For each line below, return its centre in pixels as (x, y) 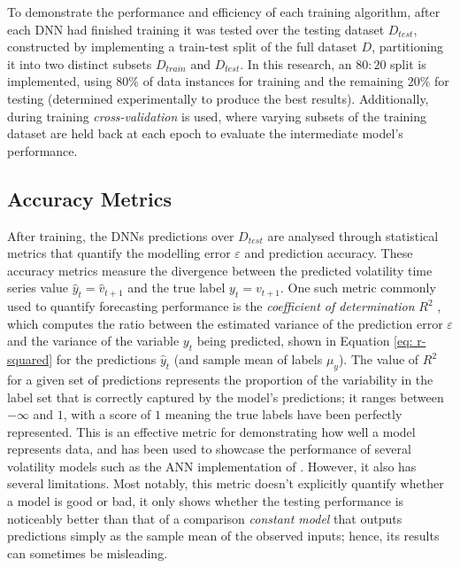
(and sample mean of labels (248, 359)
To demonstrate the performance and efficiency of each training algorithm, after (224, 12)
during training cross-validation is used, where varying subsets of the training (217, 116)
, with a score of (107, 414)
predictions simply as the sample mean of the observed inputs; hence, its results (223, 536)
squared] (30, 359)
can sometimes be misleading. (88, 552)
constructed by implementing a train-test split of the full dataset (182, 47)
